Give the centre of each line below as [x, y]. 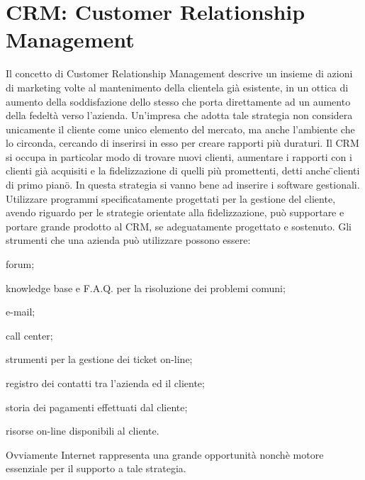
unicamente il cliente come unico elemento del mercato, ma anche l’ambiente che [180, 129]
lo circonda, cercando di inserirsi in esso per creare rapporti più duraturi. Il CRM [182, 143]
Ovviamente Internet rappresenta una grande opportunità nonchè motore [165, 454]
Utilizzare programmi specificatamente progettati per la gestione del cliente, [171, 198]
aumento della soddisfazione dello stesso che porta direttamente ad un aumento [178, 101]
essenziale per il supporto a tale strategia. [96, 468]
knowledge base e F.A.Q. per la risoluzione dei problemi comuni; [146, 288]
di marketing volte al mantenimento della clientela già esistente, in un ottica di [177, 87]
